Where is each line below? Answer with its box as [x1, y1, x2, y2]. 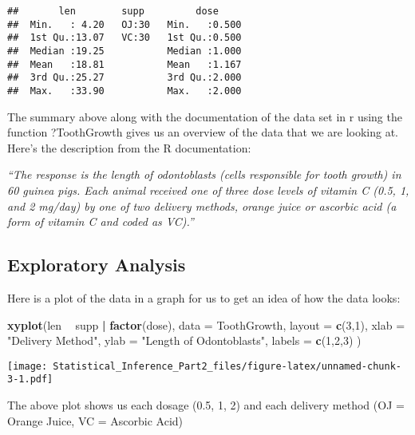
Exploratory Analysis [7, 252, 186, 277]
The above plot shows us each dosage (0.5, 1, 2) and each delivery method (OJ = [7, 397, 405, 413]
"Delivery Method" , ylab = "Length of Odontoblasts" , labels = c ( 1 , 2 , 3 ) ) [7, 332, 362, 349]
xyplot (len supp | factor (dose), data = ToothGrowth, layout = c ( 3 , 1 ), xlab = [7, 316, 405, 333]
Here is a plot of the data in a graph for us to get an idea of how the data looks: [7, 289, 401, 306]
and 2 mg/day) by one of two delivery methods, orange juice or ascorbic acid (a [7, 197, 397, 214]
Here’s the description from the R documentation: [7, 139, 251, 156]
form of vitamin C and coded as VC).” [7, 213, 194, 230]
